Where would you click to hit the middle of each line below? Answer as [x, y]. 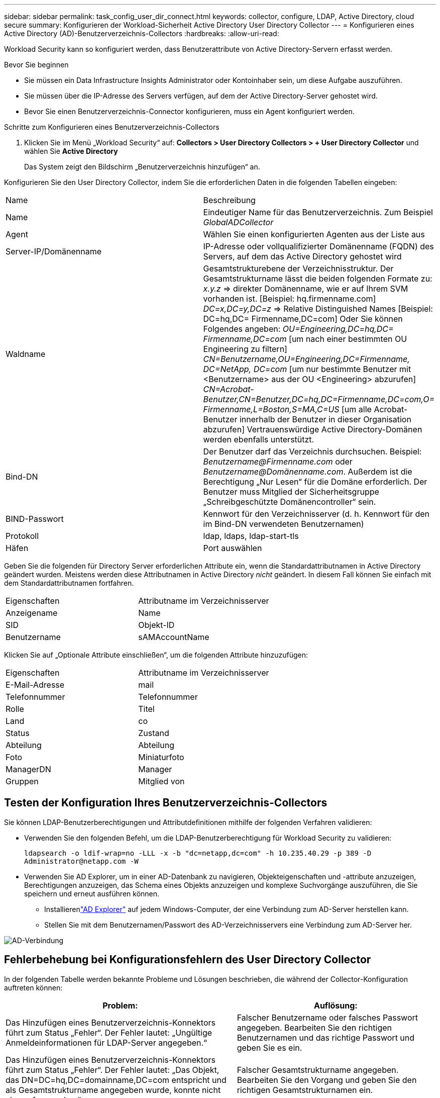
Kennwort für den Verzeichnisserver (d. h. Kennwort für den [316, 514]
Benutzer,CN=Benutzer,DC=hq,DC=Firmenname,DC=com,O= [319, 399]
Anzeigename [32, 613]
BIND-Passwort [35, 519]
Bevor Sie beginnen [36, 65]
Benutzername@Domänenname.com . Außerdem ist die [308, 472]
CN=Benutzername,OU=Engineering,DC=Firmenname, [306, 359]
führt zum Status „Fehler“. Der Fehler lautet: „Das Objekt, [113, 1070]
